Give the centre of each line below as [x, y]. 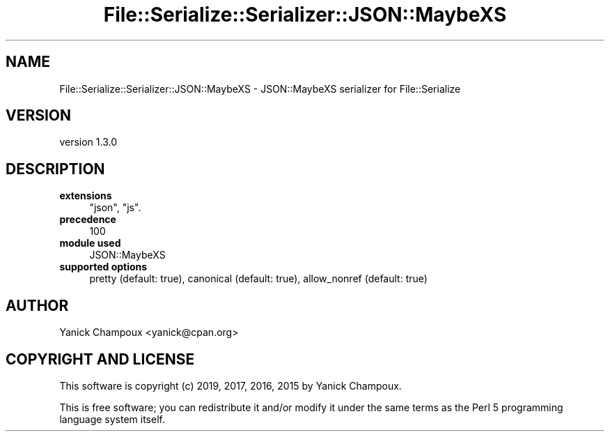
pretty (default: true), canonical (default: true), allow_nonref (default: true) [258, 279]
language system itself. [112, 419]
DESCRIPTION [55, 169]
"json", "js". [115, 208]
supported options [103, 267]
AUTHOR [37, 305]
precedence [88, 220]
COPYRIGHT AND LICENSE [100, 359]
